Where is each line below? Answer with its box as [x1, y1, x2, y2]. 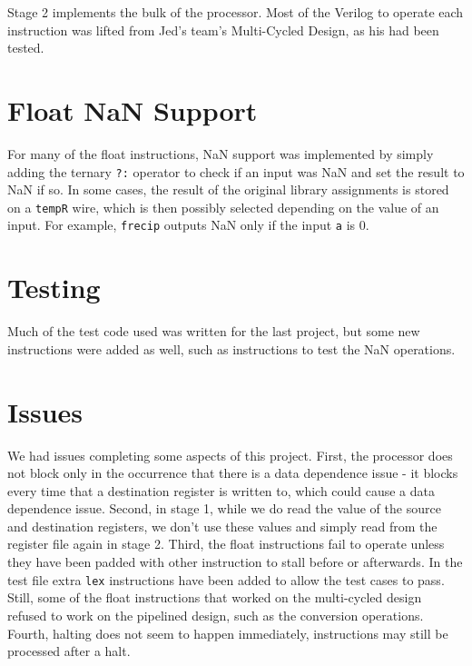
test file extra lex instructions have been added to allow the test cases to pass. [7, 570, 445, 589]
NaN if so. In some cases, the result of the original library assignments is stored [7, 180, 449, 199]
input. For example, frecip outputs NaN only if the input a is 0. [7, 215, 369, 234]
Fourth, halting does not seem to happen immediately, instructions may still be [7, 623, 448, 642]
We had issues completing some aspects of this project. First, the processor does [7, 445, 453, 464]
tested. [7, 38, 44, 57]
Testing [7, 269, 101, 306]
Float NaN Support [7, 91, 258, 128]
